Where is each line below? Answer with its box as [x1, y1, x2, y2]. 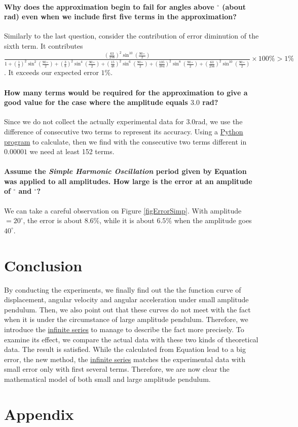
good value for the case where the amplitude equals [4, 97, 188, 108]
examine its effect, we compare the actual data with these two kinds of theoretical [4, 334, 258, 344]
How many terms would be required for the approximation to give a [4, 87, 248, 97]
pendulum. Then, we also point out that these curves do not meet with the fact [4, 304, 251, 314]
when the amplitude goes [174, 215, 252, 226]
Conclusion [4, 255, 83, 275]
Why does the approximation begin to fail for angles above [4, 1, 214, 12]
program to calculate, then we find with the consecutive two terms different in [4, 136, 247, 147]
